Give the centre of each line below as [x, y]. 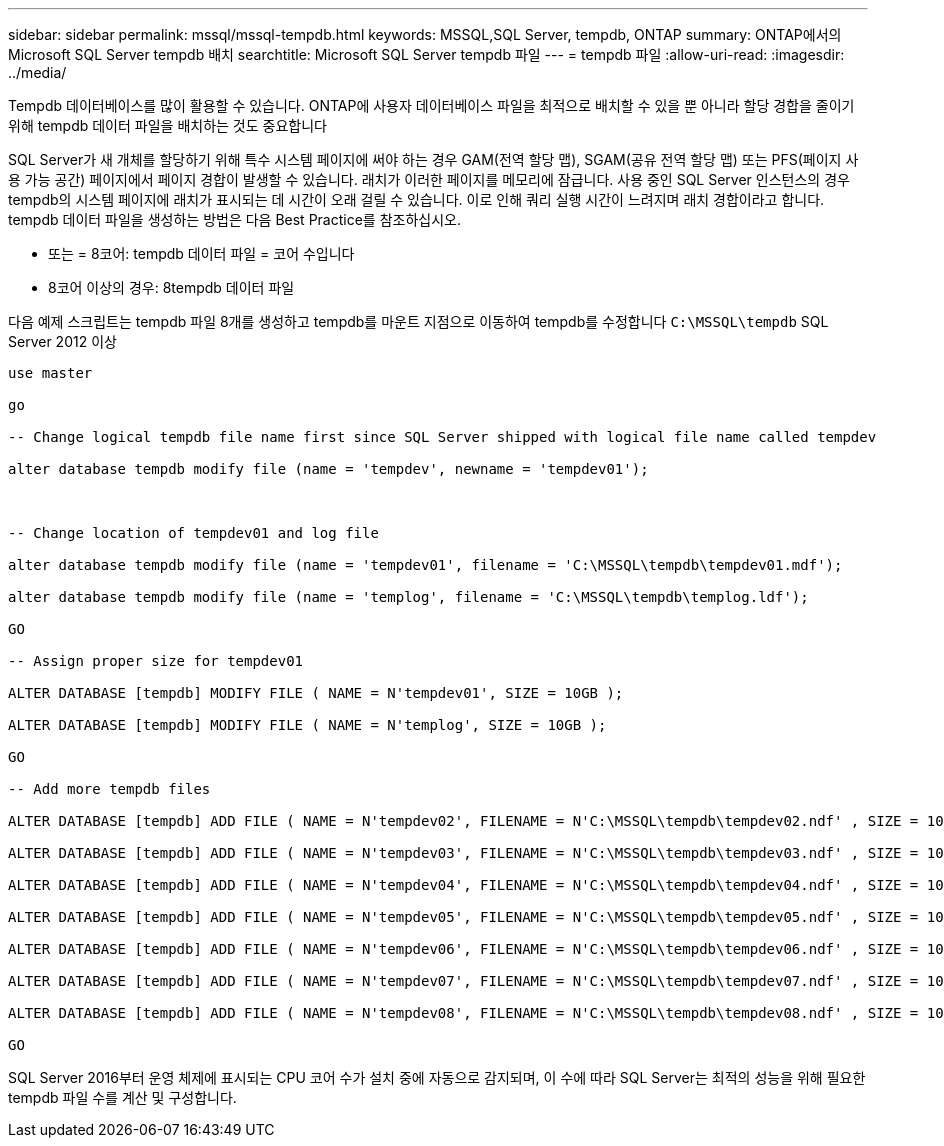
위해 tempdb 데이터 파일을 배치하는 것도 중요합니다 [167, 125]
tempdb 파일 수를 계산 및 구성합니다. [122, 1097]
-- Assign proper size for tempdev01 [156, 661]
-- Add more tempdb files [109, 789]
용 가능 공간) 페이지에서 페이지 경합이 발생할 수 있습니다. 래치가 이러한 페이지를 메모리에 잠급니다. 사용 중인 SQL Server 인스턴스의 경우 [429, 179]
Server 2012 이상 [62, 341]
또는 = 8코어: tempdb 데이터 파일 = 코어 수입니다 [201, 253]
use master [50, 373]
